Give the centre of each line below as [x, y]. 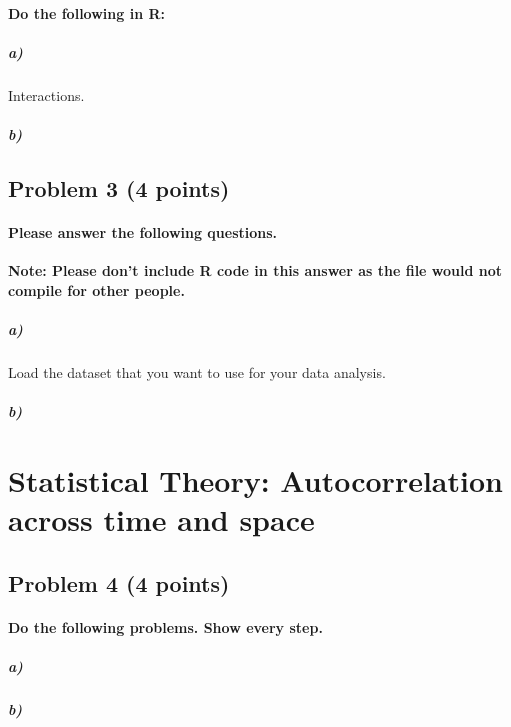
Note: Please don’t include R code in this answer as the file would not [255, 270]
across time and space [161, 519]
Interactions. [46, 94]
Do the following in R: [86, 12]
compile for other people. [96, 289]
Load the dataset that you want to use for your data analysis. [197, 371]
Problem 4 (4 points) [119, 582]
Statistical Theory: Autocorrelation [255, 479]
